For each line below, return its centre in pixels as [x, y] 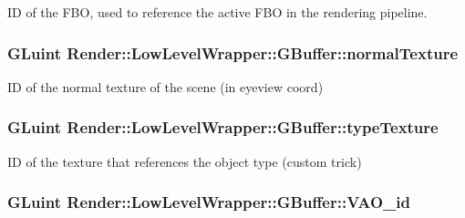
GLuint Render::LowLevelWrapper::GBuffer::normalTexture [233, 52]
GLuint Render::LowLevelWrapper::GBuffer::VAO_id [209, 202]
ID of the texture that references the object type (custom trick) [185, 161]
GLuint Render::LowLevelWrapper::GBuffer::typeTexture [223, 127]
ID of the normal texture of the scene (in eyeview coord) [165, 86]
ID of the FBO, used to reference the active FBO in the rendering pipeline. [217, 12]
